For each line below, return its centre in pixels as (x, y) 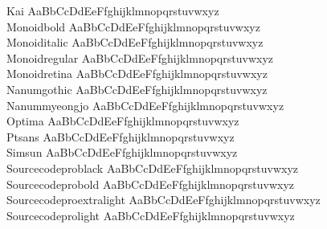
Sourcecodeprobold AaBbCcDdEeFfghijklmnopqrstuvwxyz (151, 184)
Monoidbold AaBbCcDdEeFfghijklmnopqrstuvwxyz (133, 26)
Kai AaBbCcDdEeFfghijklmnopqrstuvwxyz (113, 10)
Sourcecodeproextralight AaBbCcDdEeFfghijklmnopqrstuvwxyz (163, 200)
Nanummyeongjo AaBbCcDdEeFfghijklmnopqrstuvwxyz (145, 105)
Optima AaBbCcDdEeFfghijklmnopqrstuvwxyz (123, 121)
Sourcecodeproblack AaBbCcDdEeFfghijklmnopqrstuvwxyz (153, 168)
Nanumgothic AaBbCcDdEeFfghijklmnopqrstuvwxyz (137, 89)
